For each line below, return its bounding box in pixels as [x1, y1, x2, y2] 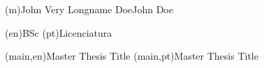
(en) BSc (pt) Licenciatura [5, 25, 112, 40]
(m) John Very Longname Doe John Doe [5, 2, 173, 16]
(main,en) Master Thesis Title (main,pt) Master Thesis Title [5, 49, 258, 63]
